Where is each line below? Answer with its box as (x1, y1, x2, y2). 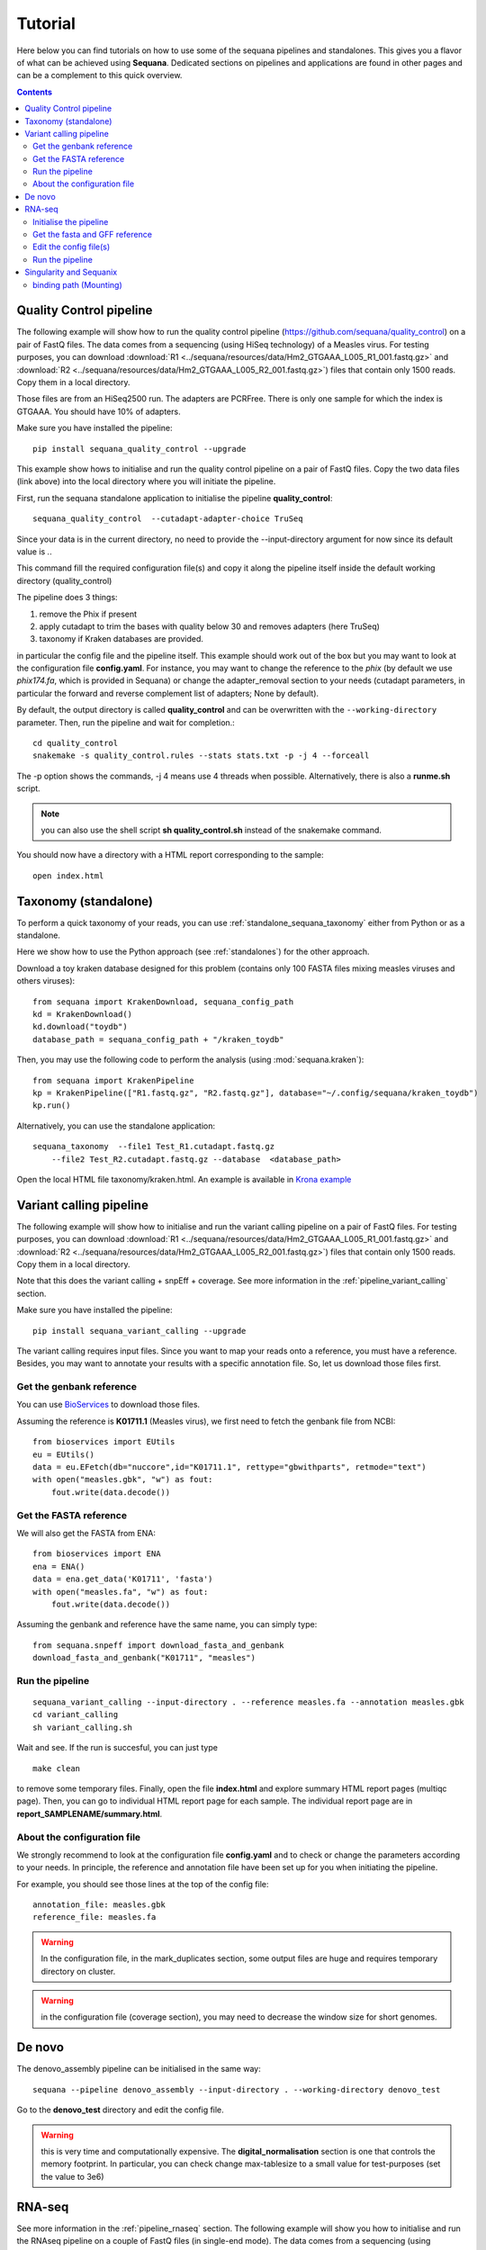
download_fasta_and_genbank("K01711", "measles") (32, 1652, 256, 1663)
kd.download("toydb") (32, 1021, 128, 1032)
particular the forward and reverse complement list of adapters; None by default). (16, 688, 319, 698)
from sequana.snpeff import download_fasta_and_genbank (32, 1640, 284, 1651)
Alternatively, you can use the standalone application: (16, 1120, 216, 1131)
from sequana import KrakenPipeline (32, 1075, 194, 1085)
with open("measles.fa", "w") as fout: (32, 1587, 209, 1597)
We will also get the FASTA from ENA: (16, 1527, 157, 1538)
